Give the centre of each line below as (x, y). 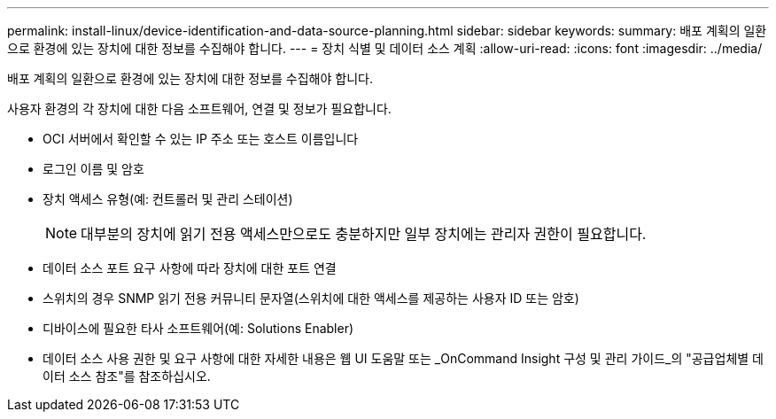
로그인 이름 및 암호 (93, 169)
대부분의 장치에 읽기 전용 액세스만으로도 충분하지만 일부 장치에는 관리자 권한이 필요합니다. (364, 234)
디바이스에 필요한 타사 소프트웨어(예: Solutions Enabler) (198, 328)
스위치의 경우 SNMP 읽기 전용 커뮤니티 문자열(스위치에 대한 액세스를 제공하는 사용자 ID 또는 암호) (311, 298)
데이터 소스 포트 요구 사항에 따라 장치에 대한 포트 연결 (190, 268)
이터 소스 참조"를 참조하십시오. (127, 376)
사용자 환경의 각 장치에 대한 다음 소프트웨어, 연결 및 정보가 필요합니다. (199, 109)
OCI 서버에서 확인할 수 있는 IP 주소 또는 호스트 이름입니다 (201, 139)
